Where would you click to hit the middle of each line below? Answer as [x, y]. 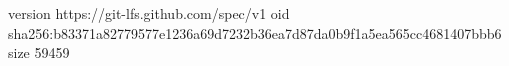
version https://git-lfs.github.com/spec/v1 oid [149, 13]
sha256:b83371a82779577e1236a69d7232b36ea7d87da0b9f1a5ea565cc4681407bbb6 [255, 32]
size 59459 [39, 52]
